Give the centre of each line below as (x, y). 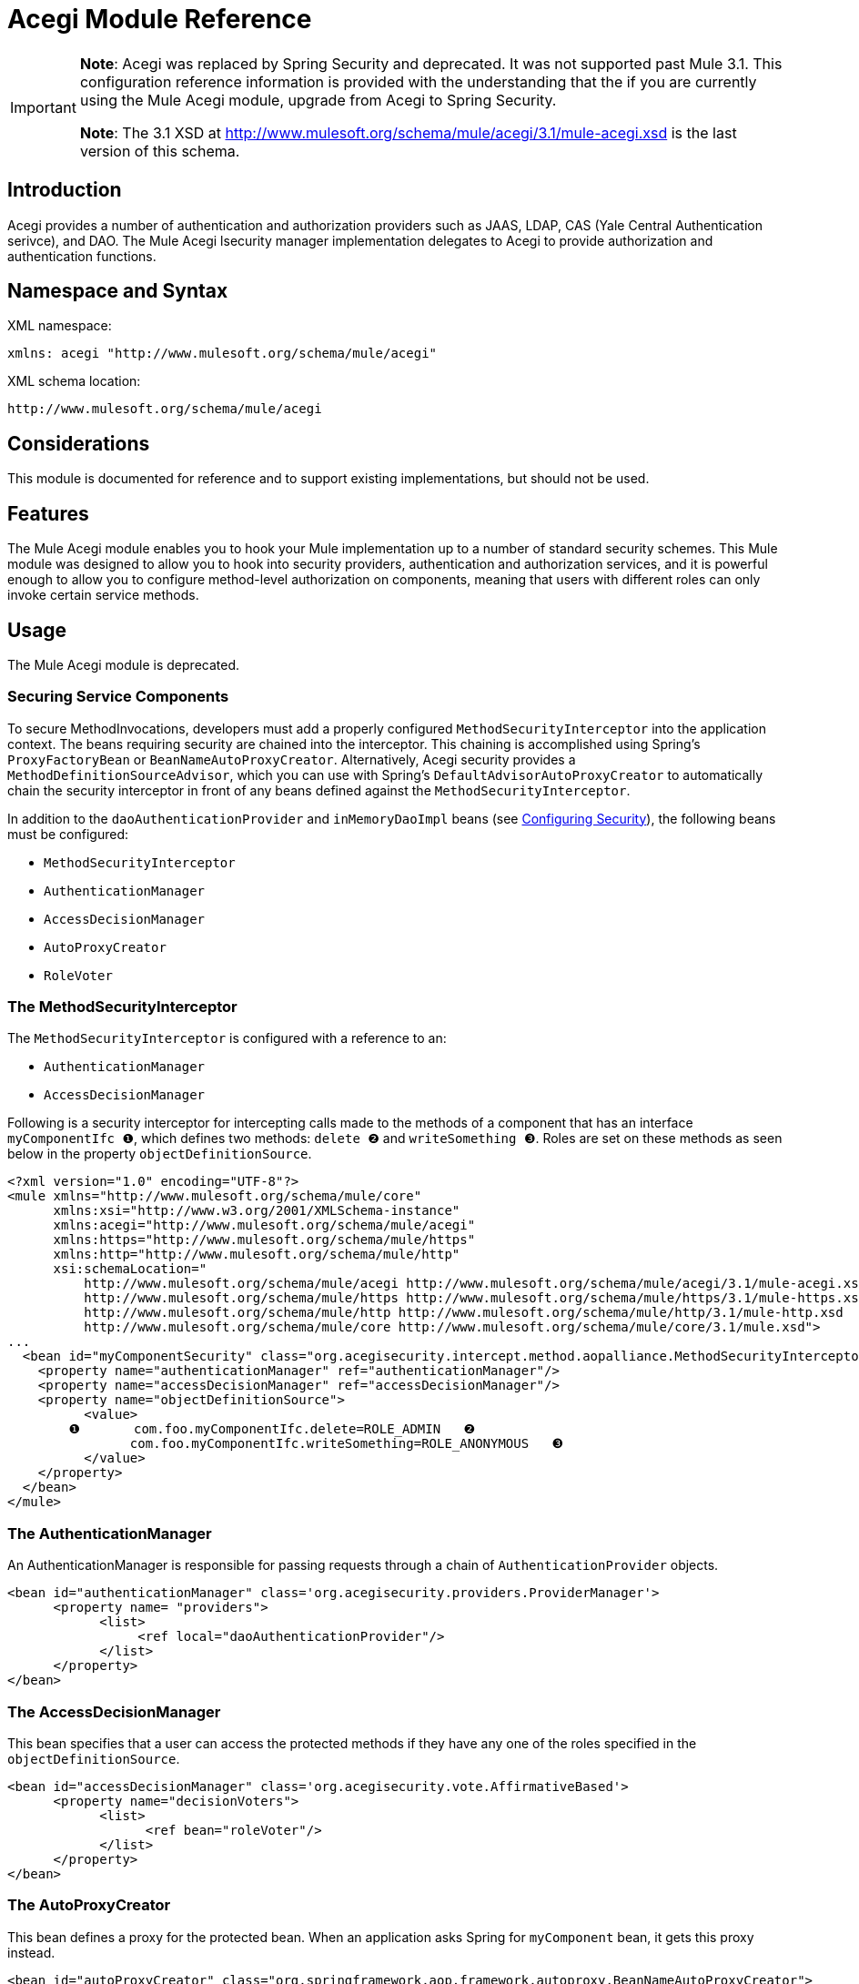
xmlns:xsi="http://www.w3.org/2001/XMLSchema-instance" (257, 1211)
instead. (31, 1952)
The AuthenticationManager (110, 1533)
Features (48, 513)
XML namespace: (60, 326)
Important (43, 107)
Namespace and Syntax (118, 291)
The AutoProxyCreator (89, 1905)
